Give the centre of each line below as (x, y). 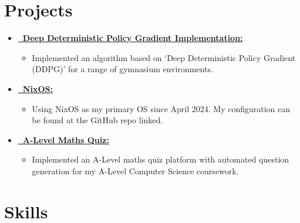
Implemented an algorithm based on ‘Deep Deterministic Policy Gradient (164, 57)
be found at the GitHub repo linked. (97, 120)
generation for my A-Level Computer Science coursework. (135, 170)
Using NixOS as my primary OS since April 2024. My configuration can (161, 108)
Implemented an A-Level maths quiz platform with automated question (161, 159)
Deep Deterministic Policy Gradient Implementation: (133, 38)
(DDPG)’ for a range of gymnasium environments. (122, 69)
